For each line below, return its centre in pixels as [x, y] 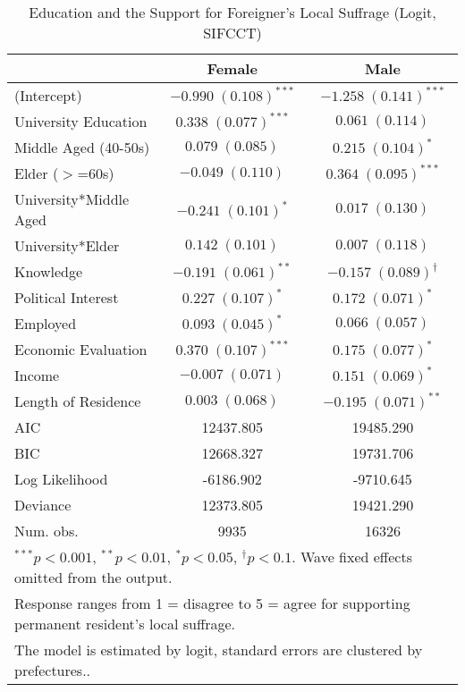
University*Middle [72, 199]
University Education [81, 121]
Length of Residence [78, 401]
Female [232, 68]
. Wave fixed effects [352, 557]
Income [37, 375]
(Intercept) [48, 95]
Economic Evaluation [81, 349]
